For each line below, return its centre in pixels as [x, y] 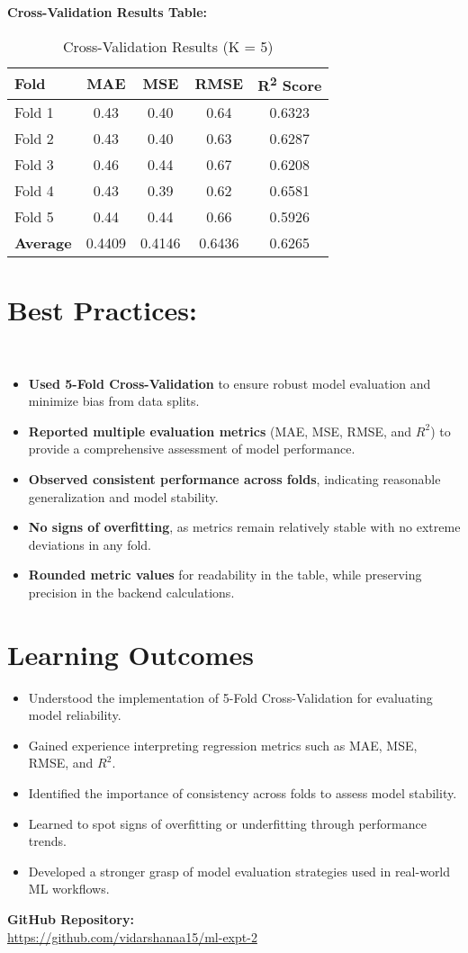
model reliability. [75, 715]
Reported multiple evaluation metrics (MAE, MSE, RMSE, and [220, 431]
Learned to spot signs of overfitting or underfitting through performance [227, 823]
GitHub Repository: [71, 919]
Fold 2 [34, 138]
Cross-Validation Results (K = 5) [168, 46]
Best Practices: [103, 310]
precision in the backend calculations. [131, 592]
